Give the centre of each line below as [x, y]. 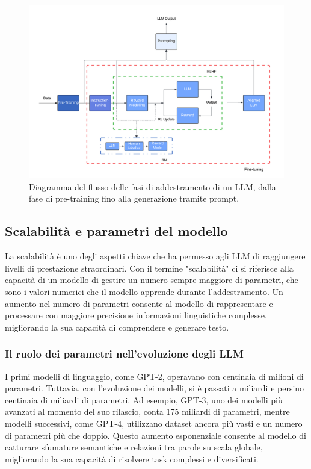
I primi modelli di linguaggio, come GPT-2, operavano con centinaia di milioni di [154, 376]
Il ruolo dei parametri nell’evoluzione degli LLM [124, 354]
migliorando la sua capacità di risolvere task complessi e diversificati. [132, 458]
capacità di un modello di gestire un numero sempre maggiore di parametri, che [152, 280]
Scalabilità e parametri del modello [116, 231]
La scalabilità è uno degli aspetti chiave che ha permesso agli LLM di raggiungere [155, 256]
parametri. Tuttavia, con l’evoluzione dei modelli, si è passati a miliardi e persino [155, 388]
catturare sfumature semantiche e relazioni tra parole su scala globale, [134, 447]
